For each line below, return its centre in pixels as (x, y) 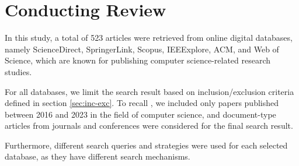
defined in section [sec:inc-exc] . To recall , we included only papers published (142, 103)
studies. (18, 71)
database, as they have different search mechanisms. (98, 156)
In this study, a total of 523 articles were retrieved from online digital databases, (149, 38)
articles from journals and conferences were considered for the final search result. (149, 126)
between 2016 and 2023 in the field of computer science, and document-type (140, 114)
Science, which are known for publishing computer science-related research (138, 60)
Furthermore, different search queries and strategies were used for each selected (146, 145)
